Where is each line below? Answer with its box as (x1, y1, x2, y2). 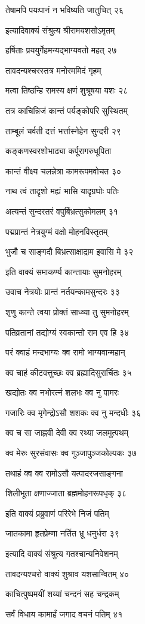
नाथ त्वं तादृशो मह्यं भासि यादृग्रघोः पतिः (5, 185, 119, 197)
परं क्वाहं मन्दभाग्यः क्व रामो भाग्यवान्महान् (5, 346, 125, 358)
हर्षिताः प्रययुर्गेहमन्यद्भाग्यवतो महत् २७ (5, 44, 117, 56)
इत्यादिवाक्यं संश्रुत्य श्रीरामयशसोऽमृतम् (5, 23, 115, 36)
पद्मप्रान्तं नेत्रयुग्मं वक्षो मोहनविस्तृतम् (5, 225, 108, 237)
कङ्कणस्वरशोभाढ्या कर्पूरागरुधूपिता (5, 144, 112, 157)
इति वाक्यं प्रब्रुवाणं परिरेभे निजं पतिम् (5, 507, 109, 519)
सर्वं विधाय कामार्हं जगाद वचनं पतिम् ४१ (5, 607, 123, 620)
